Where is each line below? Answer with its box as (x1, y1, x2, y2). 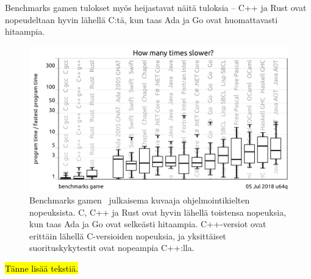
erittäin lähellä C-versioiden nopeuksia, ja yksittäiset (29, 229, 226, 242)
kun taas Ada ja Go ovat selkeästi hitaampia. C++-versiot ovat (29, 217, 266, 230)
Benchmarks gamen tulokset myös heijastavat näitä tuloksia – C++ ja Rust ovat (5, 1, 307, 13)
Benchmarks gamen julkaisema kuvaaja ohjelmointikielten (29, 194, 250, 207)
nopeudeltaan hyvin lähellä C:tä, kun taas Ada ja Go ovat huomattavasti (5, 13, 278, 26)
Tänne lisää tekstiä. (5, 262, 79, 274)
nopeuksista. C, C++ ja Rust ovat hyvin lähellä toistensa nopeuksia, (29, 205, 287, 218)
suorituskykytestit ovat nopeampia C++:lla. (29, 241, 195, 254)
